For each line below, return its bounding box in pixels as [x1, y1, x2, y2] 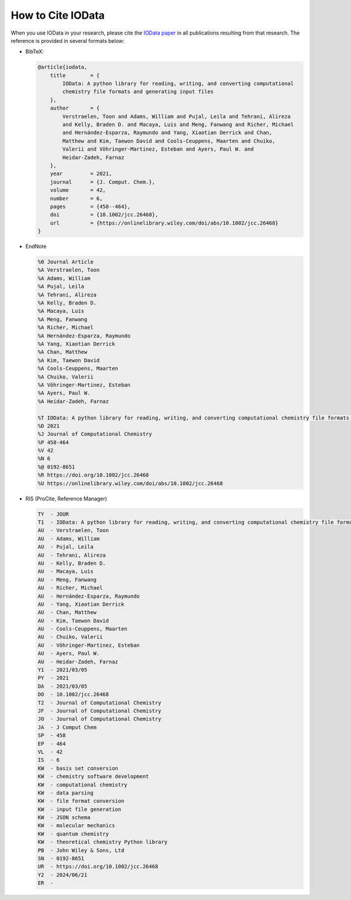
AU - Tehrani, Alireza [37, 551, 106, 558]
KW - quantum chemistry [37, 830, 109, 837]
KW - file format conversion [37, 797, 125, 804]
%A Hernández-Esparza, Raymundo [37, 332, 131, 339]
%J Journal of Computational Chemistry [37, 431, 152, 438]
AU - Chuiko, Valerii [37, 633, 103, 640]
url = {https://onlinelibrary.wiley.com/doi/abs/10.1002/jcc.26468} [50, 220, 279, 226]
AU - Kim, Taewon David [37, 617, 109, 624]
